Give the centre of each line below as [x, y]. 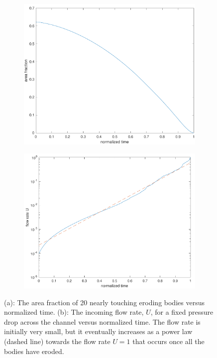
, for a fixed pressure [182, 312]
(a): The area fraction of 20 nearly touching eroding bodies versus [104, 302]
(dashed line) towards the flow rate [57, 341]
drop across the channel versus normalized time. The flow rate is [102, 321]
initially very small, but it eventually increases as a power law [98, 331]
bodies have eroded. [34, 351]
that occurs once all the [168, 341]
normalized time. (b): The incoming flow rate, [74, 312]
